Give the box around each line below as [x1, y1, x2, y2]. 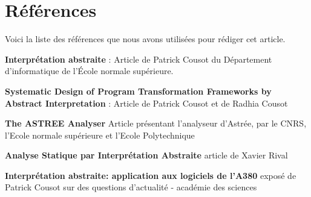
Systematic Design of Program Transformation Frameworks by [5, 84, 272, 97]
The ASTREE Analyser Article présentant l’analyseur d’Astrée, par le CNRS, [5, 117, 307, 130]
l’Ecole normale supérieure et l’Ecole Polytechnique [5, 128, 195, 141]
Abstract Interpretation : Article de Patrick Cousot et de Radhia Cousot [5, 96, 288, 109]
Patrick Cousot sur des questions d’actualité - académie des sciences [5, 181, 257, 193]
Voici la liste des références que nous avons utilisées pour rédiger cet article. [5, 33, 286, 45]
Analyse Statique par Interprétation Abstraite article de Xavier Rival [5, 149, 288, 161]
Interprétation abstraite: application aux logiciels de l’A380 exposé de [5, 169, 296, 181]
